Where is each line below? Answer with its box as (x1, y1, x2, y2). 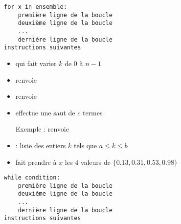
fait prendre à (15, 157, 57, 167)
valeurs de (80, 157, 111, 167)
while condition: (4, 174, 60, 181)
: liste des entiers (15, 140, 66, 150)
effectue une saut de (15, 107, 75, 117)
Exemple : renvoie (15, 124, 69, 134)
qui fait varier (15, 58, 57, 68)
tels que (73, 140, 97, 150)
